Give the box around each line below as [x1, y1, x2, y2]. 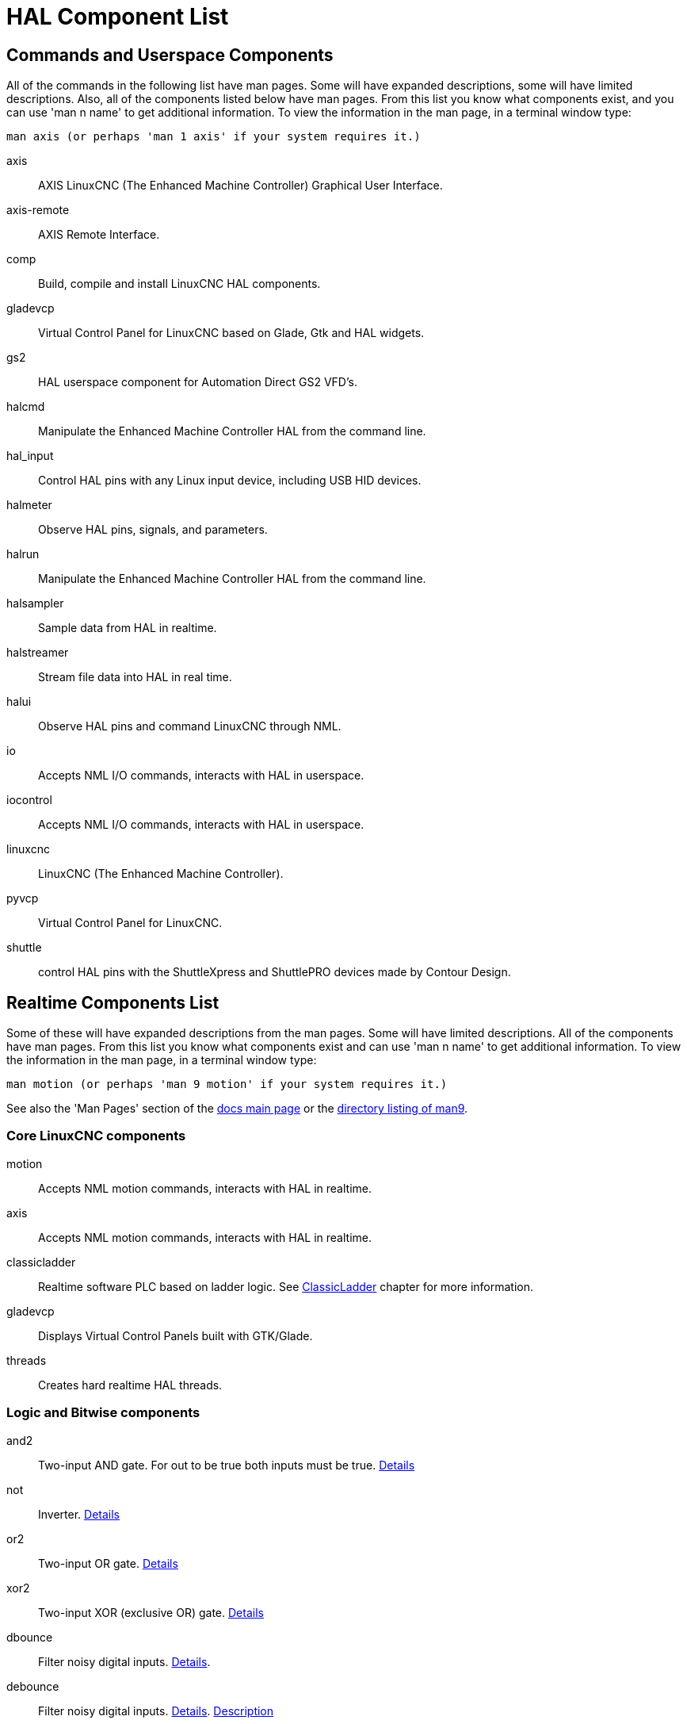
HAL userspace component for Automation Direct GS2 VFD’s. [38, 375, 357, 389]
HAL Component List [6, 3, 229, 30]
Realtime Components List [6, 992, 219, 1013]
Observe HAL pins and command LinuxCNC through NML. [38, 719, 342, 734]
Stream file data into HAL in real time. [38, 670, 232, 684]
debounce [6, 1679, 59, 1693]
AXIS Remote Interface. [38, 228, 160, 242]
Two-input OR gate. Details [38, 1556, 178, 1570]
